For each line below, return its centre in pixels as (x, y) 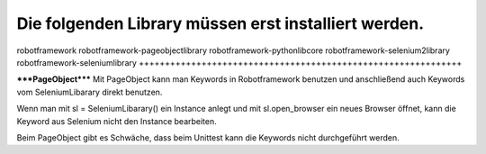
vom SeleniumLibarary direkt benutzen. (90, 92)
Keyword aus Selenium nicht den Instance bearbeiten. (117, 121)
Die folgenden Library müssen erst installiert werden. (220, 23)
